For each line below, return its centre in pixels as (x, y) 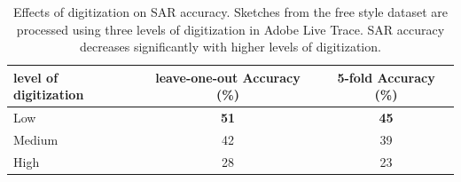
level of (36, 77)
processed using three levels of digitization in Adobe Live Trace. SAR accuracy (230, 29)
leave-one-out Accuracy (228, 77)
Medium (36, 140)
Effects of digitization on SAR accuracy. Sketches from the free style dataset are (230, 12)
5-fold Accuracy (386, 77)
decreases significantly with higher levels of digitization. (230, 47)
